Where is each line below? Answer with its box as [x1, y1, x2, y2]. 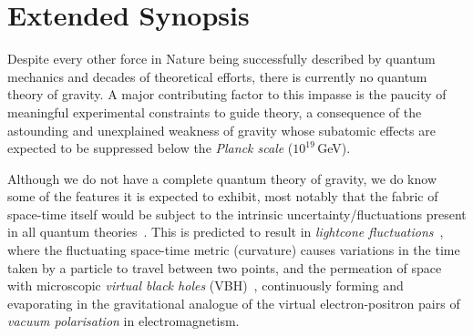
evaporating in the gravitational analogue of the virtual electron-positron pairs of [7, 293, 460, 312]
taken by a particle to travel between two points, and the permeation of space [7, 258, 442, 277]
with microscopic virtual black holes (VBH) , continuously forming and [7, 276, 404, 295]
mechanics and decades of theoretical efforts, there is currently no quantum [7, 66, 427, 86]
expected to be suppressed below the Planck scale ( [7, 138, 293, 158]
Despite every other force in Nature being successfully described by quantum [7, 49, 436, 68]
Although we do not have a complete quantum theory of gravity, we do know [7, 168, 437, 188]
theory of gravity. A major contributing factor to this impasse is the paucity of [7, 85, 447, 104]
